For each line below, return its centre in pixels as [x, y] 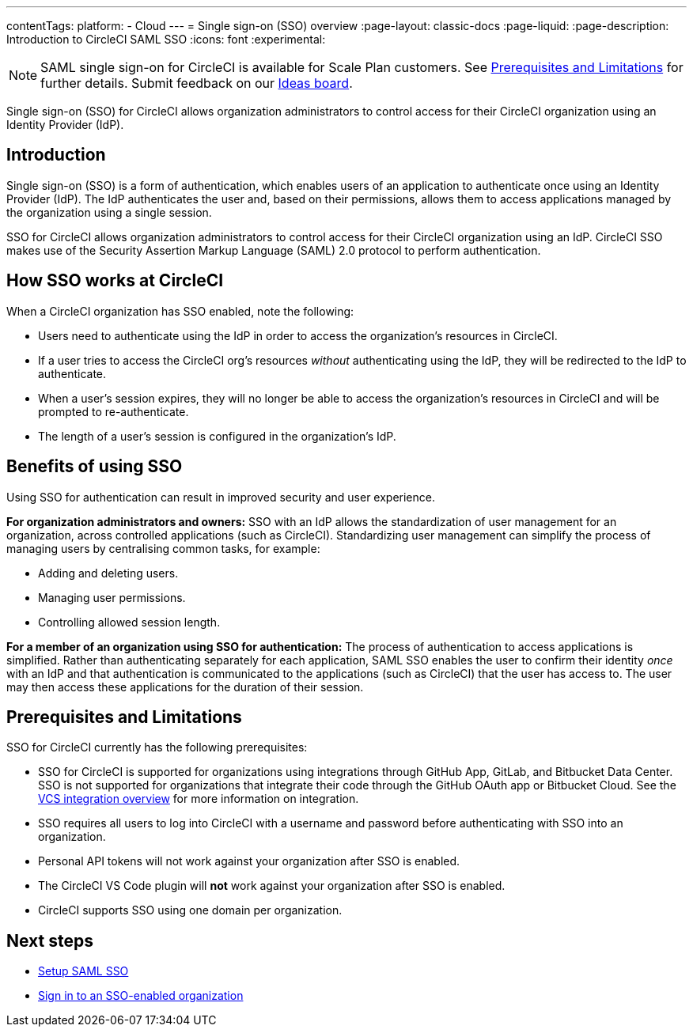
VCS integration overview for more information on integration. [199, 799]
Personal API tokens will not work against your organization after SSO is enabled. [249, 861]
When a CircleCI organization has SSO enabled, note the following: [180, 311]
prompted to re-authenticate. [114, 411]
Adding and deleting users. [108, 573]
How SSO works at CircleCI [115, 281]
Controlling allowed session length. [129, 622]
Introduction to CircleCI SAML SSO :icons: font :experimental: [166, 39]
